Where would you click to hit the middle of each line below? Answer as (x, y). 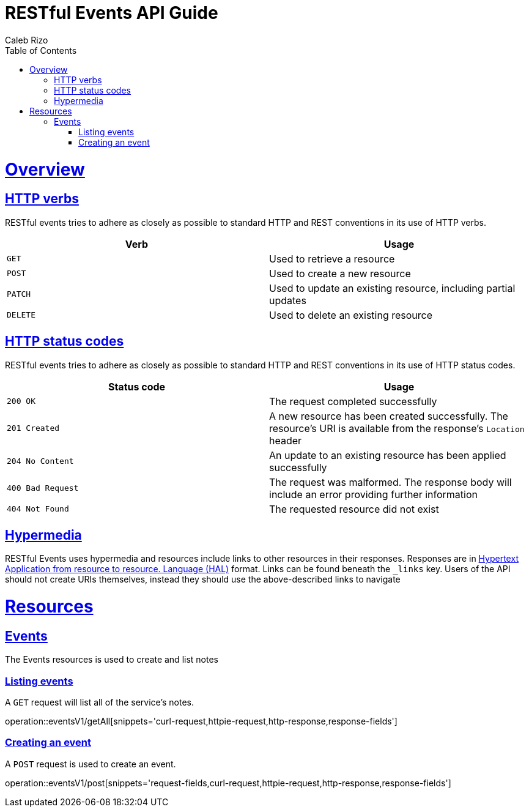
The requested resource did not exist (354, 509)
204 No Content (40, 461)
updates (288, 300)
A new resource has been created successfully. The (389, 416)
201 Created (33, 428)
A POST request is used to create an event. (91, 764)
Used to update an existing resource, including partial (392, 288)
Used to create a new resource (340, 273)
